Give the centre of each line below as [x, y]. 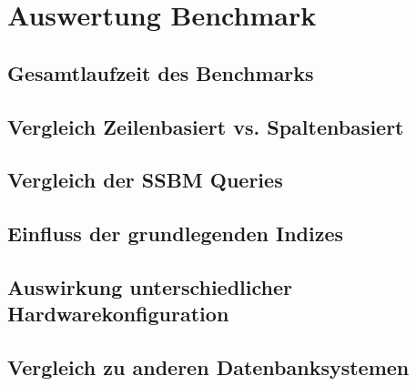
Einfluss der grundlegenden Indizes [176, 234]
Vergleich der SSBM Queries [145, 180]
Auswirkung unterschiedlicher [150, 286]
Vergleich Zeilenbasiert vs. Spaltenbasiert [206, 126]
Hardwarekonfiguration [118, 314]
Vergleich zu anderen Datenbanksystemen [208, 367]
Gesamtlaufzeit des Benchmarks [161, 72]
